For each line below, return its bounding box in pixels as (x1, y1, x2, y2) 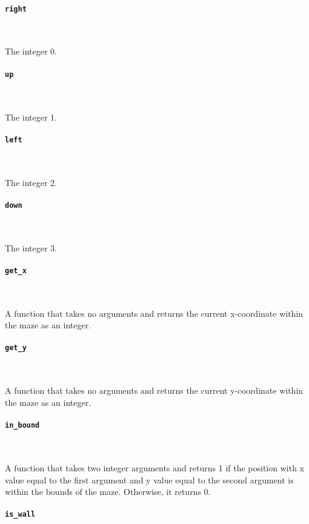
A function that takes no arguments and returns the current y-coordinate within (5, 384, 304, 397)
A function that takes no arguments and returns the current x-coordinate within (5, 307, 304, 319)
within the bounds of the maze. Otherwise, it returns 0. (5, 485, 211, 498)
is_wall (5, 510, 36, 519)
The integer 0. (5, 45, 57, 58)
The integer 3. (5, 241, 57, 254)
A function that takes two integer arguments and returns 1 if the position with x (5, 461, 304, 474)
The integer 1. (5, 110, 57, 123)
